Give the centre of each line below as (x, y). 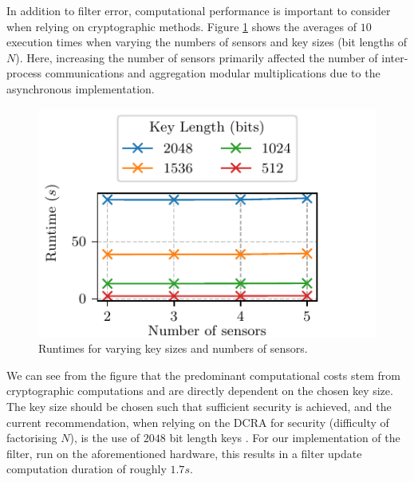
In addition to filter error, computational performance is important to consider (199, 10)
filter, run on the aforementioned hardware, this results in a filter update (184, 453)
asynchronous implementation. (81, 88)
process (24, 73)
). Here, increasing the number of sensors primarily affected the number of (197, 57)
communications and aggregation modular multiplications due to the (213, 73)
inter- (395, 57)
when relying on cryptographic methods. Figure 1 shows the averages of (181, 26)
